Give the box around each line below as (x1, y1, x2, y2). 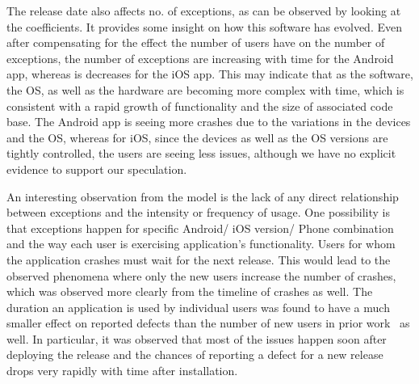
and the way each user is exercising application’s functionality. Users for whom (6, 235, 396, 252)
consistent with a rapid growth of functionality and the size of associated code (6, 97, 393, 114)
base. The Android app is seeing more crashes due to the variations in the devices (6, 113, 411, 130)
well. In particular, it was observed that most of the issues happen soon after (6, 330, 387, 347)
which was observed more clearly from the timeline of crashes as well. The (6, 283, 373, 300)
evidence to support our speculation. (6, 160, 187, 177)
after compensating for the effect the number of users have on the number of (6, 34, 385, 51)
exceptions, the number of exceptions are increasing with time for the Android (6, 49, 394, 66)
